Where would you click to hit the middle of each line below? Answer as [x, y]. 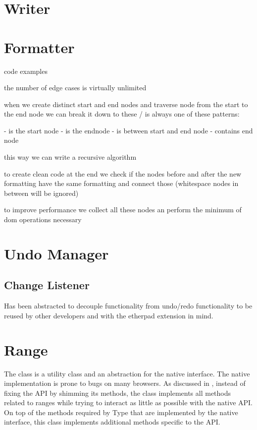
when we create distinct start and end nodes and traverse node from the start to [126, 104]
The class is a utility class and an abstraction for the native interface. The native [127, 373]
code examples [26, 71]
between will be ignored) [41, 193]
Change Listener [47, 285]
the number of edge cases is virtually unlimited [75, 88]
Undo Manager [56, 253]
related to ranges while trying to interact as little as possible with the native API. [128, 402]
